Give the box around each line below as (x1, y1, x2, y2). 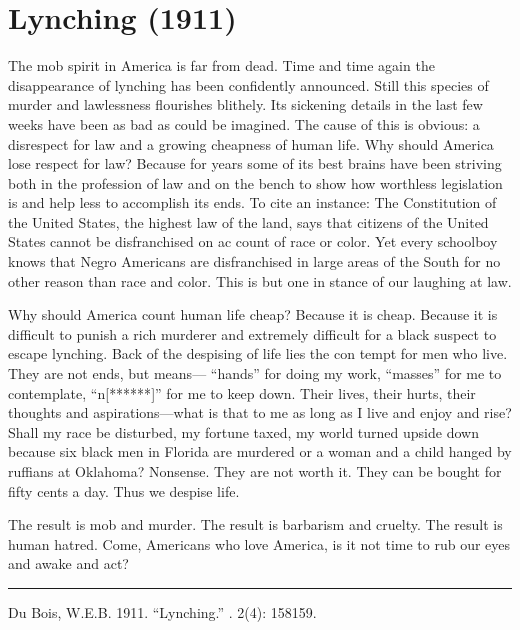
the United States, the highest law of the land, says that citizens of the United (8, 211, 489, 232)
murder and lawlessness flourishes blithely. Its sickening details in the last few (8, 94, 483, 115)
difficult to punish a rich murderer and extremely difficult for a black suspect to (8, 323, 497, 344)
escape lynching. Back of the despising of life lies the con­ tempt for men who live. (8, 343, 508, 364)
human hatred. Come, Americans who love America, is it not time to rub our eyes (8, 533, 511, 554)
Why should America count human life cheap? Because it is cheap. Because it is (8, 304, 498, 325)
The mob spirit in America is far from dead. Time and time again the (8, 55, 435, 76)
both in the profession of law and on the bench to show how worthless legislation (8, 172, 503, 193)
